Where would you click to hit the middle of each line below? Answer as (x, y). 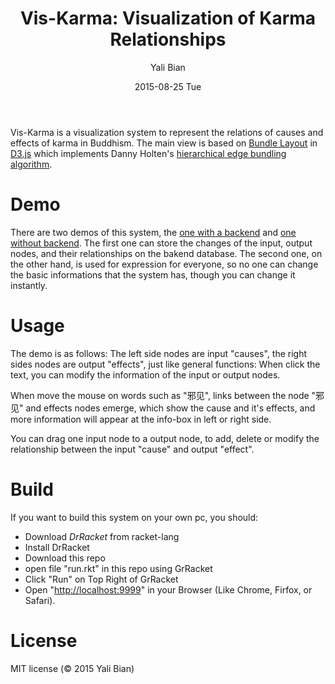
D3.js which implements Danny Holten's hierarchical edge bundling (148, 153)
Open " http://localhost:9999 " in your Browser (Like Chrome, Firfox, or (168, 589)
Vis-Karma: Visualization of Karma (168, 18)
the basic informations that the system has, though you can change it (153, 274)
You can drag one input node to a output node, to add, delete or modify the (165, 438)
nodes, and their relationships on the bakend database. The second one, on (166, 253)
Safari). (40, 600)
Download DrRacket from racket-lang (102, 536)
